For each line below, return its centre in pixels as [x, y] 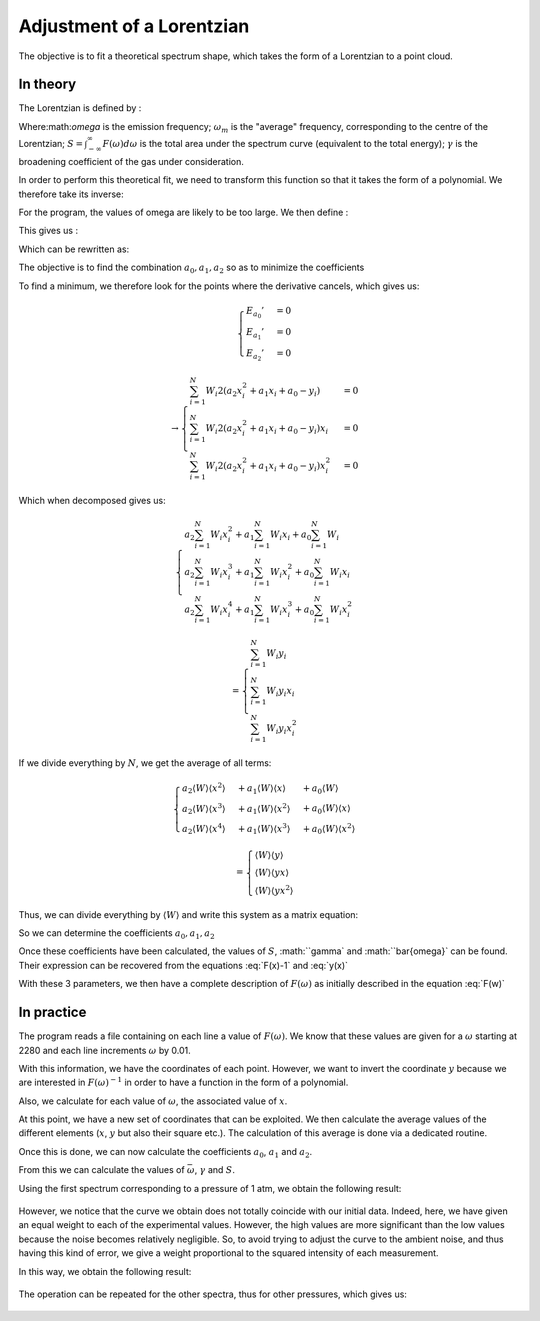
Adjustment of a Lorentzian [134, 26]
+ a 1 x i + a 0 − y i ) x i [289, 429]
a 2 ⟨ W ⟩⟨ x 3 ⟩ [203, 809]
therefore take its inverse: [71, 194]
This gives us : [48, 231]
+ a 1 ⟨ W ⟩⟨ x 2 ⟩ [264, 809]
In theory [47, 84]
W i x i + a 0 [291, 535]
